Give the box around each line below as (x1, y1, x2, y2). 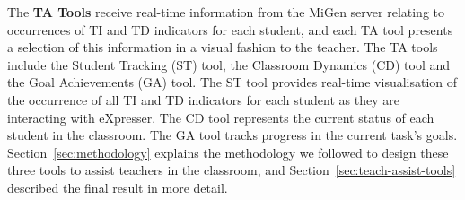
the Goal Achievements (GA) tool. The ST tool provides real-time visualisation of (7, 73, 458, 91)
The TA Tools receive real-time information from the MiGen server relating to (7, 3, 445, 21)
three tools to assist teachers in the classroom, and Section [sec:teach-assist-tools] (7, 161, 456, 179)
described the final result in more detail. (7, 178, 228, 196)
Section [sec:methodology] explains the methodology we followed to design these (7, 143, 449, 161)
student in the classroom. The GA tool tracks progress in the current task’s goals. (7, 126, 458, 144)
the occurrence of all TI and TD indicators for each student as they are (7, 90, 399, 109)
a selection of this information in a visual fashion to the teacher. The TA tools (7, 38, 438, 57)
